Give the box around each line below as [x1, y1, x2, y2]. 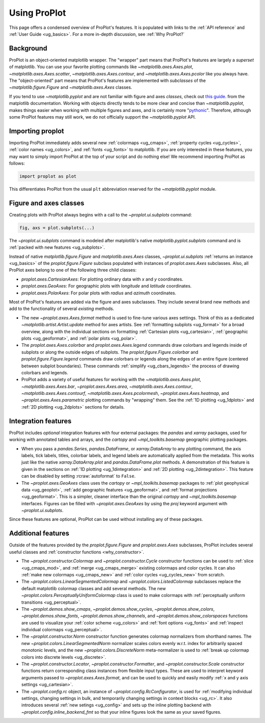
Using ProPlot [9, 7, 66, 18]
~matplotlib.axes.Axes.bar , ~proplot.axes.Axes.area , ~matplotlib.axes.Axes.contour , [21, 383, 193, 389]
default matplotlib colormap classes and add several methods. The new [21, 585, 166, 591]
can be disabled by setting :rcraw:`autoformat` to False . [21, 473, 136, 479]
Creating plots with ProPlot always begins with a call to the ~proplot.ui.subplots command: [9, 211, 192, 218]
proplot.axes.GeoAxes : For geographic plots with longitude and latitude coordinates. [21, 283, 192, 289]
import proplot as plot [19, 174, 77, 179]
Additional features [9, 529, 70, 538]
